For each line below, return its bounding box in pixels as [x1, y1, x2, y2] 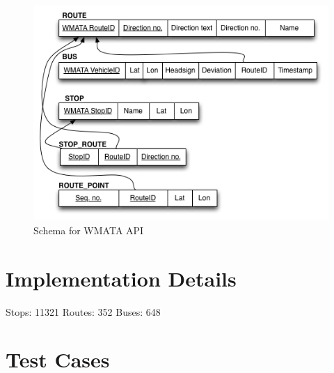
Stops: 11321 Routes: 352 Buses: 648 [6, 304, 161, 319]
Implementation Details [6, 264, 237, 292]
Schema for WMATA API [33, 222, 144, 237]
